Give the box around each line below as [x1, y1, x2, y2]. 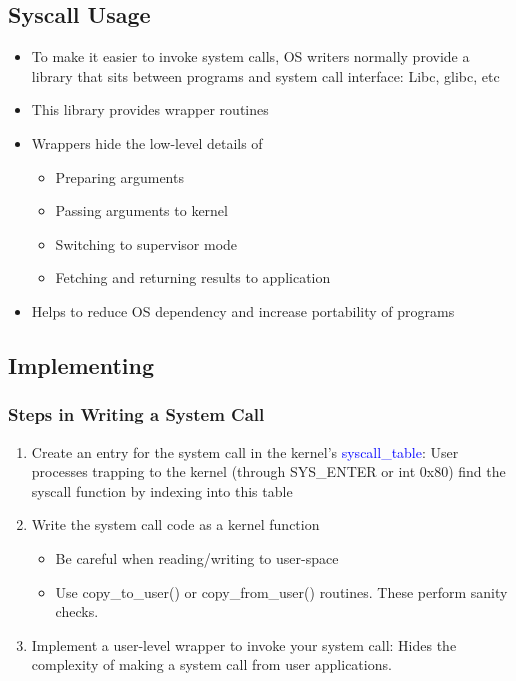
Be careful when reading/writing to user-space [55, 547, 339, 568]
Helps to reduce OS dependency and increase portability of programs [31, 300, 455, 321]
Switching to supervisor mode [55, 233, 238, 254]
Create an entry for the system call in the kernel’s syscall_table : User [31, 441, 459, 462]
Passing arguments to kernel [55, 200, 228, 221]
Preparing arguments [55, 166, 184, 187]
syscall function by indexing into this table [31, 480, 293, 501]
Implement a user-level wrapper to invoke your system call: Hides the [31, 634, 457, 655]
